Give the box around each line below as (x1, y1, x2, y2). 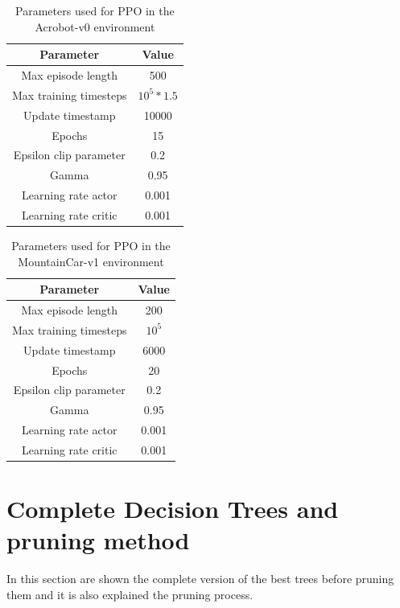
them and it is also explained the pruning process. (6, 585, 254, 602)
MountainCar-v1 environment (18, 253, 164, 269)
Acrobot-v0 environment (35, 18, 155, 35)
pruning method (6, 524, 190, 557)
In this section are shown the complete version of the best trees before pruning (6, 570, 394, 587)
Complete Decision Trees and (6, 492, 339, 525)
